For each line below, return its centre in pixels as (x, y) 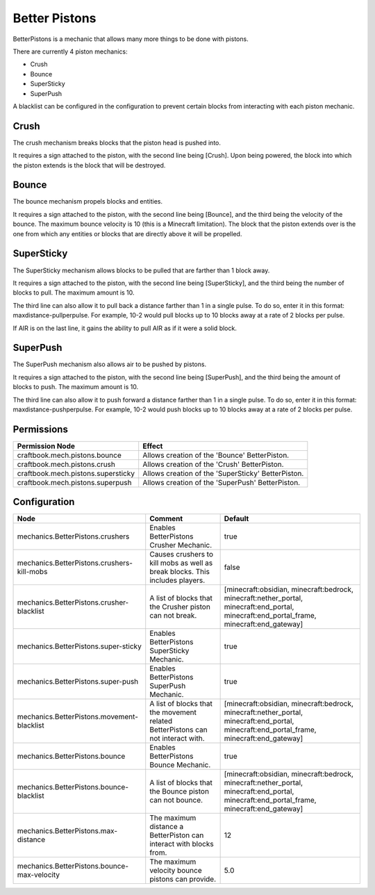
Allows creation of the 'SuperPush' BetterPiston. (222, 482)
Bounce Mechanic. (180, 765)
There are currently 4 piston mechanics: (70, 51)
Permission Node (46, 446)
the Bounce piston (180, 791)
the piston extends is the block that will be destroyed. (89, 165)
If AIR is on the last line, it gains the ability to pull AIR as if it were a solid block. (125, 328)
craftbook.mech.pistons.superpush (74, 482)
